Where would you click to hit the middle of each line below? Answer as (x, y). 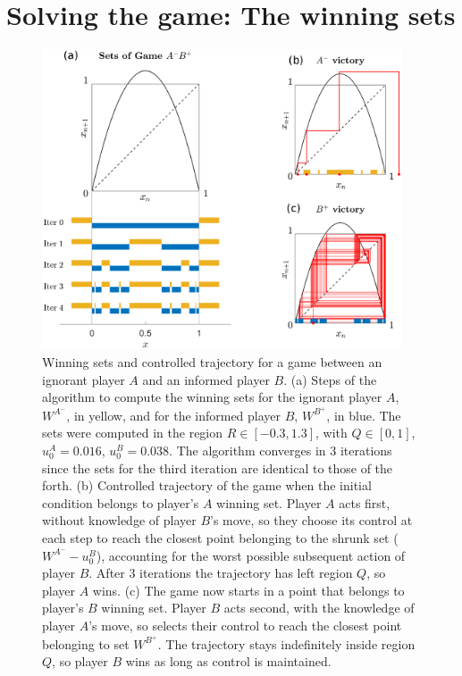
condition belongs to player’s (121, 502)
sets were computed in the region (133, 433)
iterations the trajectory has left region (246, 573)
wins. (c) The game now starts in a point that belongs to (248, 590)
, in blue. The (364, 415)
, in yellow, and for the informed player (174, 415)
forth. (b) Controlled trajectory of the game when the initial (207, 485)
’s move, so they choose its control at (311, 520)
